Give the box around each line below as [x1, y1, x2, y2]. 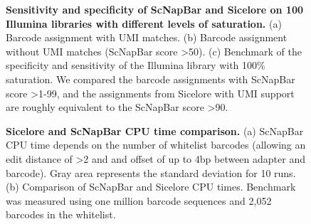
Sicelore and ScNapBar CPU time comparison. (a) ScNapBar [6, 123, 304, 138]
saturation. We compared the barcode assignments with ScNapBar [6, 71, 295, 86]
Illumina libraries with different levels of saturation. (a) [6, 16, 282, 31]
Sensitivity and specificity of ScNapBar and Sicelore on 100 [6, 2, 304, 16]
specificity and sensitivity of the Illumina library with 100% [6, 58, 265, 73]
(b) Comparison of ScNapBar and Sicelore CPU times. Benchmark [6, 179, 296, 194]
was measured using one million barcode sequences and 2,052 [6, 193, 272, 208]
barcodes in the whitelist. [6, 207, 116, 222]
